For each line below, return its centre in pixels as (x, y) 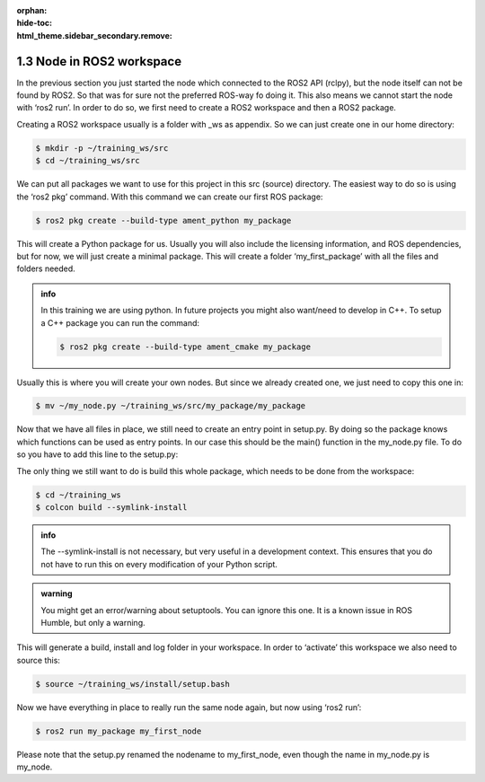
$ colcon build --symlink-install (111, 508)
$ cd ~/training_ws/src (88, 161)
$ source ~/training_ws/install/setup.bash (133, 684)
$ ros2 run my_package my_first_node (119, 731)
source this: (38, 660)
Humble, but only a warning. (93, 622)
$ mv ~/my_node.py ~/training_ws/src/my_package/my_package (171, 406)
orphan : (32, 10)
